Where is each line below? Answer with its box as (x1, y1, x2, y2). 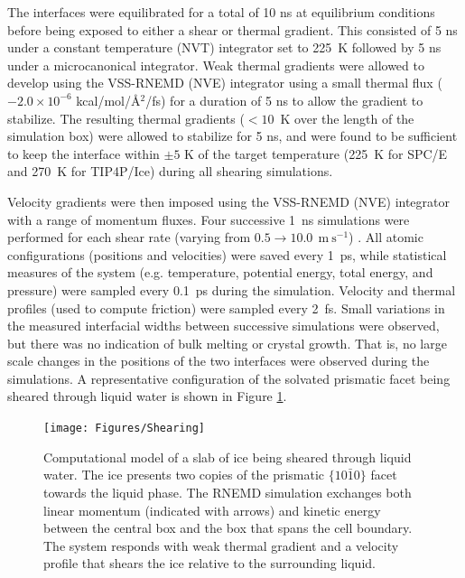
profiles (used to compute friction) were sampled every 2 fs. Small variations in (7, 298, 445, 317)
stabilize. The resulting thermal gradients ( (7, 108, 245, 127)
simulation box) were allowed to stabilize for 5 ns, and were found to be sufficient (7, 126, 458, 145)
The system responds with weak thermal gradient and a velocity (43, 536, 399, 555)
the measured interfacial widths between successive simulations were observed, (7, 316, 440, 335)
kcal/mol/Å (76, 90, 141, 109)
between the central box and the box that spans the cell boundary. (43, 518, 413, 537)
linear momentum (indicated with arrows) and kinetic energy (43, 500, 381, 519)
